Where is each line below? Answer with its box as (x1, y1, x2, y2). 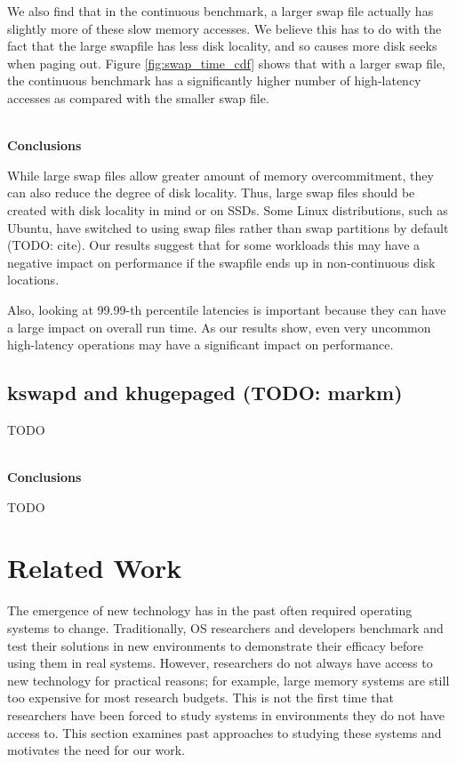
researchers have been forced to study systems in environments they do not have (7, 705, 445, 724)
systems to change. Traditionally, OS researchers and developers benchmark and (7, 618, 444, 637)
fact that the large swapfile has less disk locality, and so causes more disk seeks (7, 36, 437, 55)
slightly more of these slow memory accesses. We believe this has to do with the (7, 19, 442, 37)
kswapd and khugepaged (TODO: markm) (7, 379, 403, 406)
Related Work (7, 549, 182, 586)
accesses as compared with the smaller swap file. (7, 88, 269, 107)
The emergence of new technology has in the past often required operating (7, 601, 413, 620)
